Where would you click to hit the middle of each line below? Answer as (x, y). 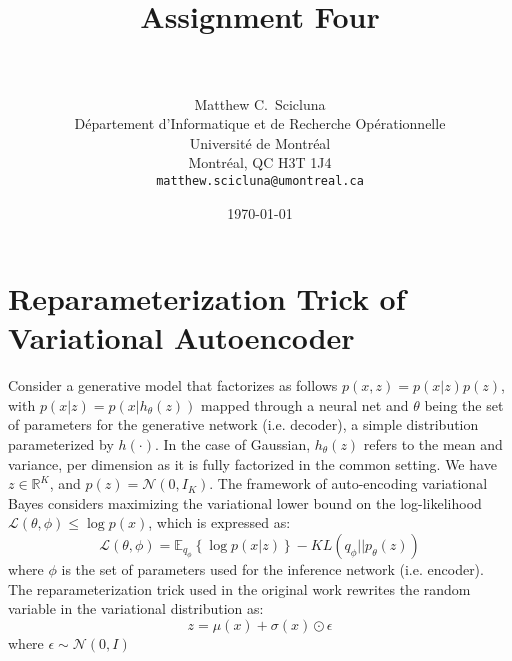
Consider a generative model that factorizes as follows (173, 385)
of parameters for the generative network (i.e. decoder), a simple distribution (243, 424)
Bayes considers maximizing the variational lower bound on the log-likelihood (245, 502)
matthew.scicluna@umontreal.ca (260, 180)
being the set (464, 404)
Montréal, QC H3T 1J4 (260, 162)
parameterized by (61, 444)
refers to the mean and (433, 444)
